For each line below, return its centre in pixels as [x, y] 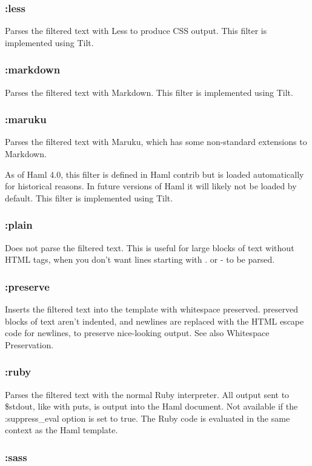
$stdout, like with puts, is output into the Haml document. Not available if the [151, 406]
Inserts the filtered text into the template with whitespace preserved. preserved [151, 309]
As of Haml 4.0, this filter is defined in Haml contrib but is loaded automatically [154, 174]
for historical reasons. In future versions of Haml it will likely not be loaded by [151, 186]
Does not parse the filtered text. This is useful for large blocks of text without [150, 247]
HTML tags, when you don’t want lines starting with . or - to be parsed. [140, 259]
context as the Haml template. [61, 430]
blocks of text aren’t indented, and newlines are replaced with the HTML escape [154, 321]
